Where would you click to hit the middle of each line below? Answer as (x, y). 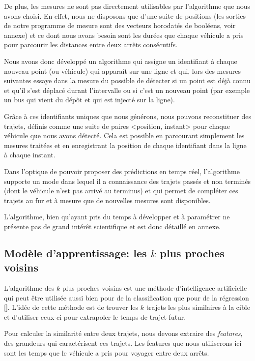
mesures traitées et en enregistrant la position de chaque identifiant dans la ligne (125, 145)
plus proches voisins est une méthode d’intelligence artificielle (155, 288)
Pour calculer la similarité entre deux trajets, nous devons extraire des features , (123, 333)
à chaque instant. (30, 155)
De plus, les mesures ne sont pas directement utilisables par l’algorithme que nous (127, 6)
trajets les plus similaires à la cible (198, 307)
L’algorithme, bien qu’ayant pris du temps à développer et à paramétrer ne (117, 217)
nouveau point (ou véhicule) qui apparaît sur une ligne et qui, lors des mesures (123, 71)
